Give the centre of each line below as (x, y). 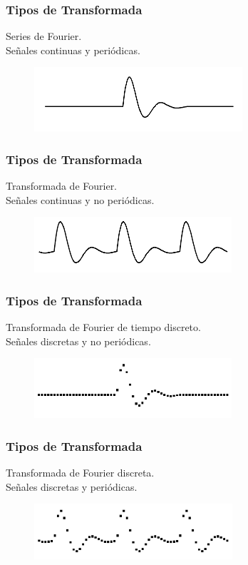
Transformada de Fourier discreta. (80, 473)
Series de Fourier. (44, 36)
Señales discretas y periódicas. (72, 486)
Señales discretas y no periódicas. (78, 341)
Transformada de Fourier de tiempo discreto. (103, 327)
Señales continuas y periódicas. (73, 50)
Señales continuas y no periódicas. (80, 199)
